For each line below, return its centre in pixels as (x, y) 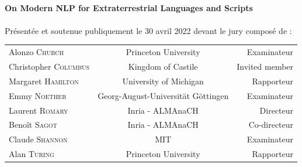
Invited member (265, 66)
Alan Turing (32, 154)
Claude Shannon (38, 139)
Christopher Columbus (49, 66)
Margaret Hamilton (44, 81)
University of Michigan (163, 81)
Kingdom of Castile (163, 66)
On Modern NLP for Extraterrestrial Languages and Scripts (129, 7)
